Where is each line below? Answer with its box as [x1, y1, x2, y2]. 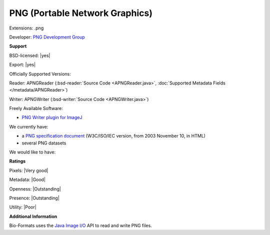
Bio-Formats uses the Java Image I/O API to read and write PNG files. [9, 222, 152, 228]
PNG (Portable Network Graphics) [9, 7, 152, 18]
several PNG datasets [21, 140, 66, 146]
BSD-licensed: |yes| [9, 52, 50, 58]
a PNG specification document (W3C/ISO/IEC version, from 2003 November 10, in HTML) [21, 133, 206, 139]
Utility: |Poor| [9, 204, 37, 210]
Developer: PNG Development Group [9, 34, 85, 40]
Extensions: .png [9, 25, 44, 31]
